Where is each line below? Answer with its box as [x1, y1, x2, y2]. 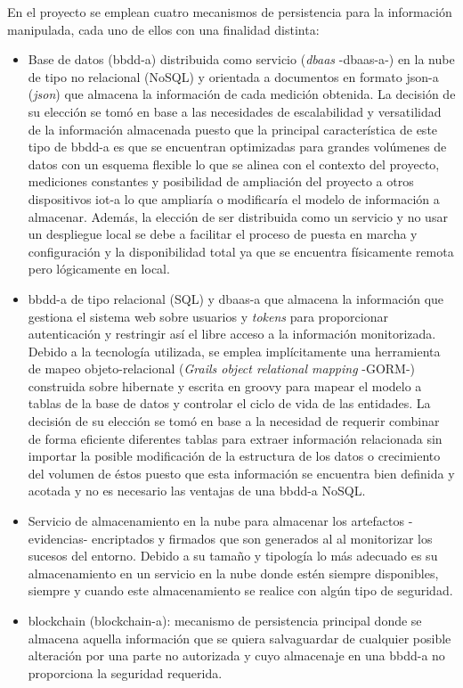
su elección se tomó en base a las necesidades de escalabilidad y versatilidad [28, 102, 442, 120]
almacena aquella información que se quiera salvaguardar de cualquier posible [28, 628, 451, 647]
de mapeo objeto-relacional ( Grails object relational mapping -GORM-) [28, 359, 416, 378]
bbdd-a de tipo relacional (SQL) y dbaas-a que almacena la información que [28, 289, 444, 307]
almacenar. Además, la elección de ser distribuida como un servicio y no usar [28, 207, 448, 225]
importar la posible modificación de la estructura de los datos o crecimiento [28, 446, 441, 465]
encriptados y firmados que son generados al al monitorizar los [92, 528, 433, 547]
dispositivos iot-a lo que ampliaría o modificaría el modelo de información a [28, 189, 440, 208]
